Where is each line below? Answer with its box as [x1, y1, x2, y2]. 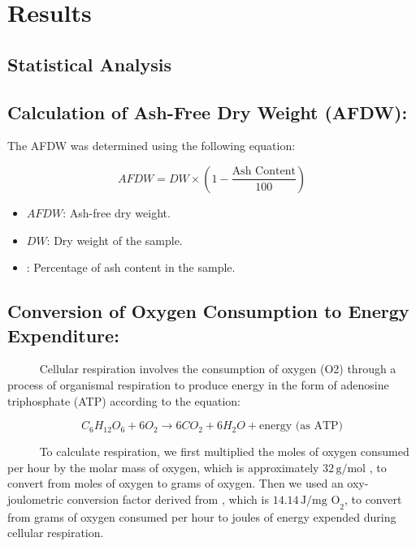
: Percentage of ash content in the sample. [26, 259, 236, 276]
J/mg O [300, 494, 340, 506]
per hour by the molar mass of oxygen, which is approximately [7, 458, 319, 475]
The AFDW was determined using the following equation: [7, 137, 296, 154]
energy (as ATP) [259, 420, 344, 432]
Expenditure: [7, 322, 119, 347]
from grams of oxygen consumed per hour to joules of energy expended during [7, 508, 396, 525]
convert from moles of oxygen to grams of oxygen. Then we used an [7, 475, 344, 492]
